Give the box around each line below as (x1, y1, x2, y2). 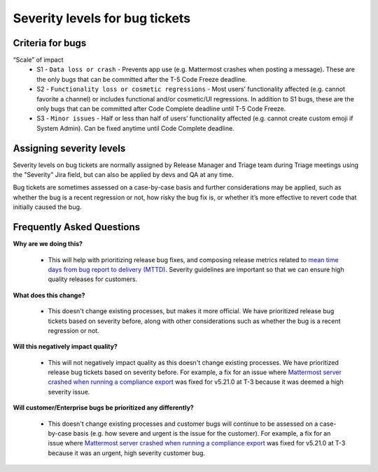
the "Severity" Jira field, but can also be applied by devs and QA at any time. (13, 171, 234, 179)
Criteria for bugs (13, 37, 87, 49)
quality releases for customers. (48, 275, 138, 283)
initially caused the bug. (13, 203, 82, 211)
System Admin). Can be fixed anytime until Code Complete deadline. (36, 124, 234, 132)
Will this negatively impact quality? (13, 343, 118, 351)
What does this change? (13, 291, 85, 299)
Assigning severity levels (13, 142, 126, 154)
